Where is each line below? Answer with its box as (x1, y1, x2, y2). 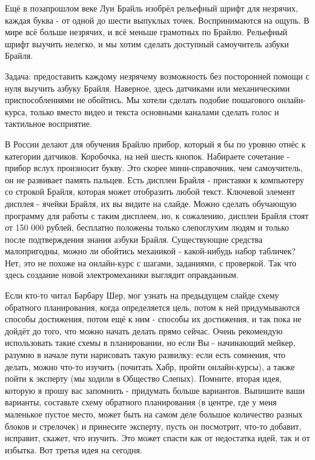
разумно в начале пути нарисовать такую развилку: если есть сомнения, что (5, 348, 286, 361)
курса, (5, 105, 28, 118)
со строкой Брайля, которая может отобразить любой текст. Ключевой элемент (5, 185, 295, 198)
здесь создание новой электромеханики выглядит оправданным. (5, 268, 239, 281)
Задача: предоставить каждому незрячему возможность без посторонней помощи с (5, 69, 310, 82)
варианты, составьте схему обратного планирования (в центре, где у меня (5, 396, 277, 408)
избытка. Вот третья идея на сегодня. (5, 443, 142, 456)
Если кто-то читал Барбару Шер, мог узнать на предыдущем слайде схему (5, 289, 279, 302)
